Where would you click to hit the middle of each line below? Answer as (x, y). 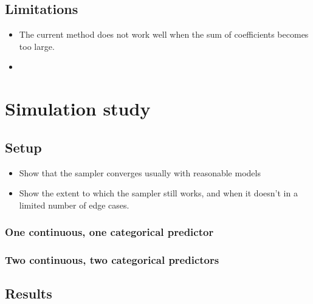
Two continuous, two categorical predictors (112, 260)
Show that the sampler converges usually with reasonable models (140, 172)
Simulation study (78, 109)
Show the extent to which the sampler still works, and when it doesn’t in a (158, 193)
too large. (37, 46)
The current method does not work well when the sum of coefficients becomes (164, 34)
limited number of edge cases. (74, 205)
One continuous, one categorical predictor (109, 232)
